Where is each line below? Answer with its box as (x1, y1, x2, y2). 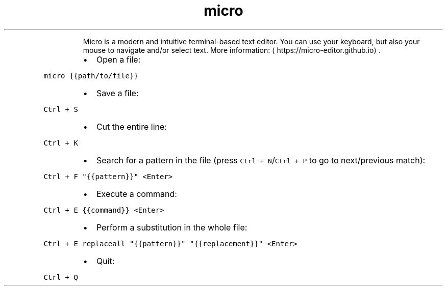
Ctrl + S (43, 105, 78, 113)
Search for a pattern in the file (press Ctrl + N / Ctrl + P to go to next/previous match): (96, 155, 426, 165)
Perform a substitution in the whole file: (96, 222, 247, 233)
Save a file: (96, 88, 139, 98)
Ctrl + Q (43, 273, 78, 281)
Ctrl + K (43, 138, 78, 147)
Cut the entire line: (96, 121, 167, 132)
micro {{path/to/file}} (43, 71, 138, 80)
